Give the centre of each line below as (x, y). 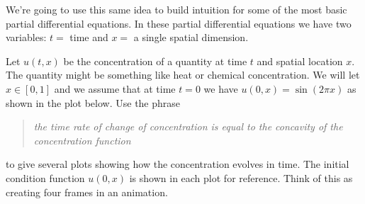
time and (89, 37)
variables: (26, 37)
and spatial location (300, 61)
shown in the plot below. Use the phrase (93, 102)
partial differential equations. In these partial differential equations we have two (179, 23)
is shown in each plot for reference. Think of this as (241, 177)
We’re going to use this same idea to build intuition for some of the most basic (176, 9)
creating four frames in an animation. (87, 192)
